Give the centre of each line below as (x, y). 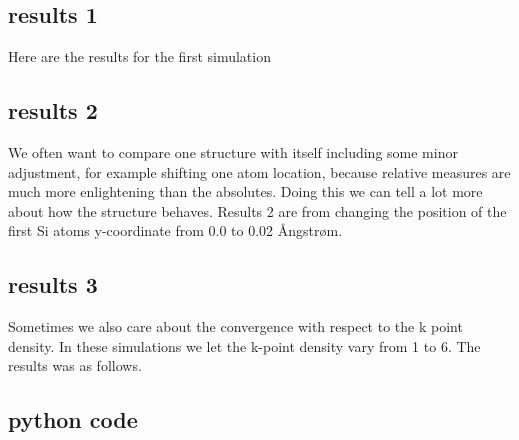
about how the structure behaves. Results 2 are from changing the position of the (257, 210)
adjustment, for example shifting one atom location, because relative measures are (259, 171)
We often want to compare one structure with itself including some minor (233, 152)
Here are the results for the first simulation (139, 56)
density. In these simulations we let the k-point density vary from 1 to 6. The (244, 345)
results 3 (53, 284)
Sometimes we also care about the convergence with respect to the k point (235, 326)
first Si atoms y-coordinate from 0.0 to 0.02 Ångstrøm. (175, 230)
